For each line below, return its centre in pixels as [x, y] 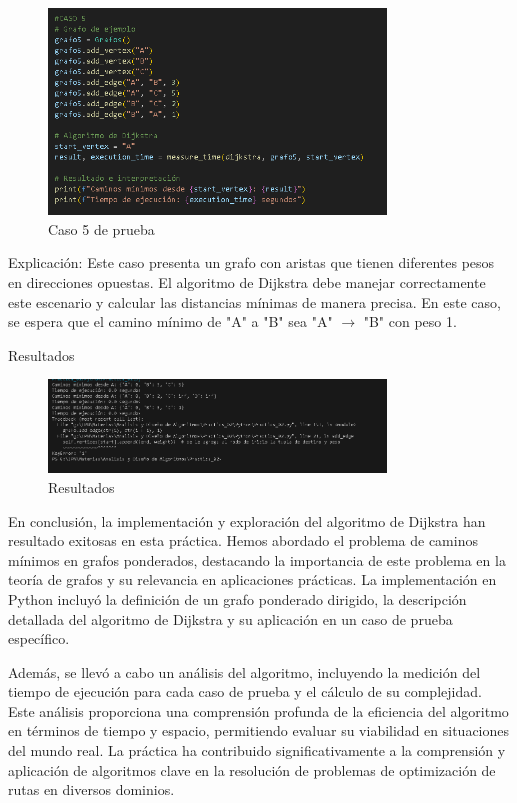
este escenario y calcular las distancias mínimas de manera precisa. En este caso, [254, 301]
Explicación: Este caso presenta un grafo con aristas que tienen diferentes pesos [251, 262]
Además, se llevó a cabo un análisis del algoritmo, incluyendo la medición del [244, 671]
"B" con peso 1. [410, 321]
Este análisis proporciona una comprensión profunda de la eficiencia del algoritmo [258, 710]
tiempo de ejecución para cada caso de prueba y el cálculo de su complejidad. [245, 691]
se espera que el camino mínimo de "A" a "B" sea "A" [170, 321]
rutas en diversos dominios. [91, 789]
